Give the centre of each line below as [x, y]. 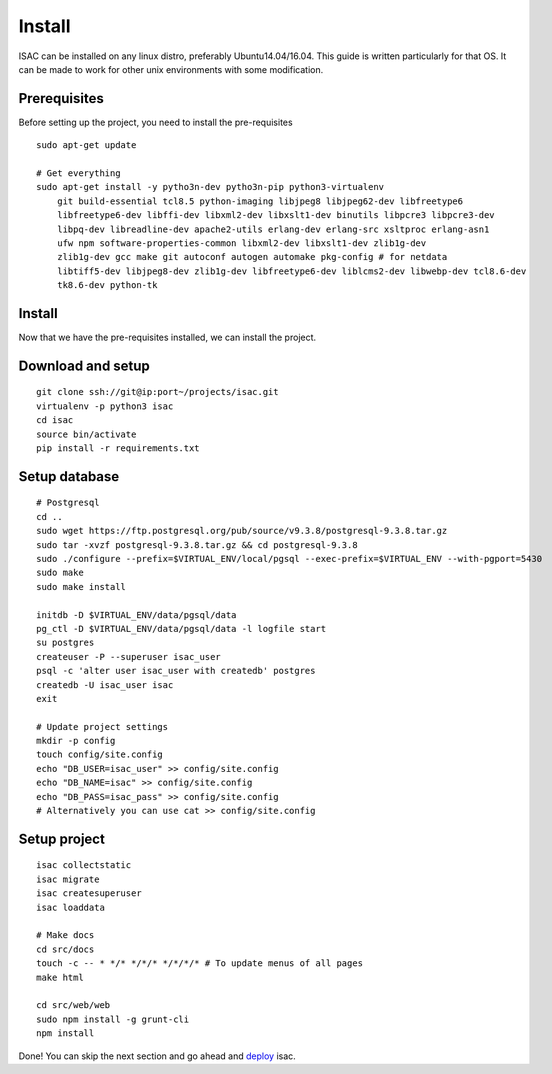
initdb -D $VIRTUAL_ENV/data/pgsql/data [136, 614]
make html [60, 977]
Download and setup [84, 365]
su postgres [65, 643]
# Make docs [65, 935]
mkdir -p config [76, 741]
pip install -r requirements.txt [118, 448]
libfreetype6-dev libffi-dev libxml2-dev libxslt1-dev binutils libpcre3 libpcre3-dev [275, 215]
